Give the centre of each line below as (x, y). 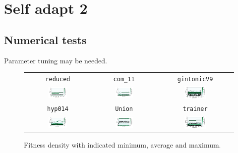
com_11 (124, 79)
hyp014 (58, 109)
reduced (58, 79)
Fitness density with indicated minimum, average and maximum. (122, 145)
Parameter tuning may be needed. (56, 60)
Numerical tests (45, 39)
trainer (195, 109)
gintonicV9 (195, 79)
